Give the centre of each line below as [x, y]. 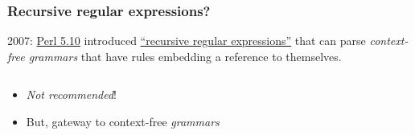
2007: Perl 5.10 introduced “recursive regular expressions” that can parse [187, 41]
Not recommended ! [71, 94]
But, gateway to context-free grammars [123, 121]
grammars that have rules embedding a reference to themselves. [185, 56]
